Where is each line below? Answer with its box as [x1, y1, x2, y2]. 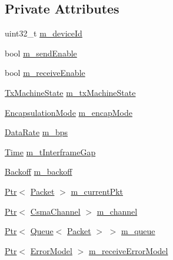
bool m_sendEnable [5, 46, 77, 59]
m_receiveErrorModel [88, 244, 168, 256]
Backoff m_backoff [5, 165, 72, 178]
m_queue [121, 225, 155, 237]
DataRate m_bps [5, 126, 68, 138]
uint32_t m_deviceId [5, 27, 82, 39]
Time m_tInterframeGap [5, 145, 96, 158]
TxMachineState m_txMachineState [5, 86, 136, 98]
